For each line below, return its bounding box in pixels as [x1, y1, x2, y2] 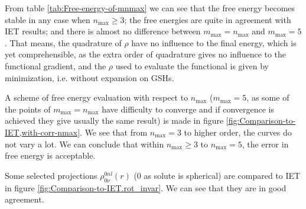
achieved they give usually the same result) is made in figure [5, 114, 224, 127]
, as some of [246, 91, 289, 104]
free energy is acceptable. [5, 149, 96, 162]
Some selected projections [5, 169, 97, 181]
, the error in [242, 137, 289, 150]
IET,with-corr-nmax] [5, 126, 80, 138]
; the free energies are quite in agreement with [124, 13, 291, 25]
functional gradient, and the [5, 59, 106, 72]
